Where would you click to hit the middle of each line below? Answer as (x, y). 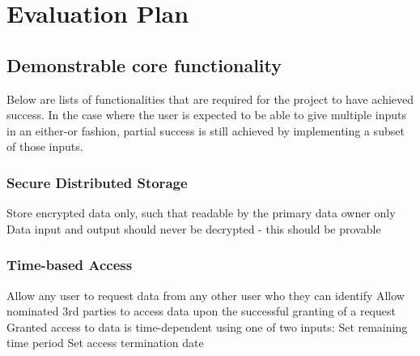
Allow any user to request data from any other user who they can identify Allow (206, 295)
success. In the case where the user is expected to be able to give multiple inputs (207, 115)
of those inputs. (45, 146)
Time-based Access (70, 265)
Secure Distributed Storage (97, 182)
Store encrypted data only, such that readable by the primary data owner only (201, 213)
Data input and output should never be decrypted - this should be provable (194, 228)
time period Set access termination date (105, 343)
